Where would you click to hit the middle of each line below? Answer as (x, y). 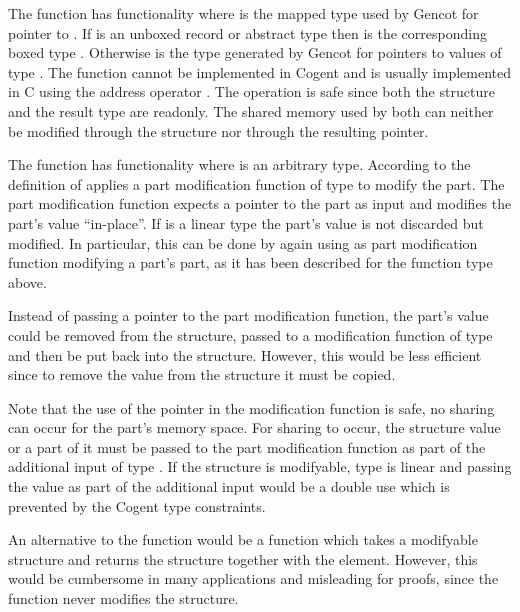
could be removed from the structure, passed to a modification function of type (250, 334)
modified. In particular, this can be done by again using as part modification (243, 242)
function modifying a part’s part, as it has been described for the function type (250, 262)
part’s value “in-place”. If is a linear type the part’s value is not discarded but (246, 222)
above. (27, 281)
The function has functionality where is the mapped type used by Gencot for (243, 13)
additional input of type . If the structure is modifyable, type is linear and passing (260, 466)
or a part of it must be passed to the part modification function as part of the (247, 446)
